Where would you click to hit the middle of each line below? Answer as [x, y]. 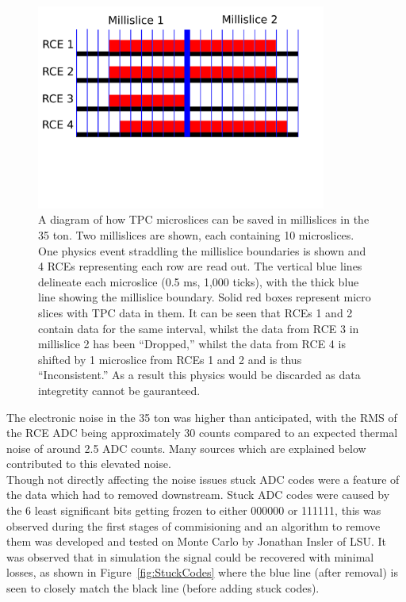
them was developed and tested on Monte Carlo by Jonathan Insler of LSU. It [197, 541]
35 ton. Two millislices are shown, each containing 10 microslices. [196, 234]
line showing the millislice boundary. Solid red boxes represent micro [205, 297]
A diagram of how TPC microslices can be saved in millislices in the [204, 219]
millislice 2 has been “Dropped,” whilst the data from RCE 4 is [192, 344]
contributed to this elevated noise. [89, 464]
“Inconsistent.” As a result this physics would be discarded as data [199, 375]
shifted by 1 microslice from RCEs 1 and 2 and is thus [170, 359]
